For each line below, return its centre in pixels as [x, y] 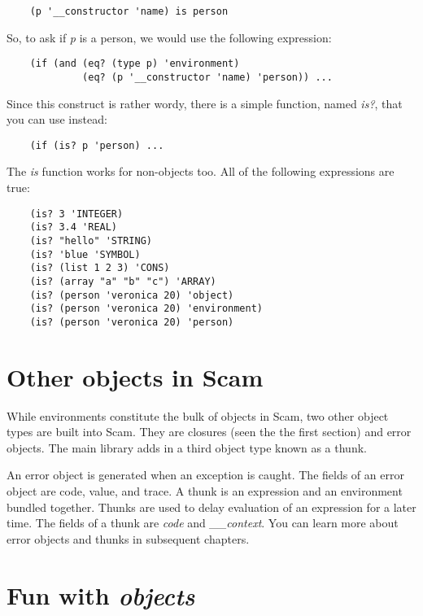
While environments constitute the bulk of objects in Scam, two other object [198, 415]
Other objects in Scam [135, 376]
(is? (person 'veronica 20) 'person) [132, 322]
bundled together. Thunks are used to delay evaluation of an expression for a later [211, 507]
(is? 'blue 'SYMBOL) [85, 254]
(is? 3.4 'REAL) [74, 227]
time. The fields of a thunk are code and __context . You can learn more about [203, 523]
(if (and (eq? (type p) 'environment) [135, 64]
